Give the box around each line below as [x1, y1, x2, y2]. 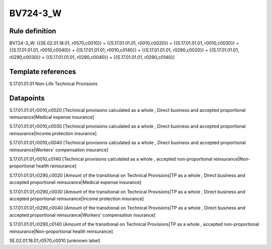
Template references [9, 67, 77, 76]
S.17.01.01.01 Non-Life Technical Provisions [9, 81, 98, 87]
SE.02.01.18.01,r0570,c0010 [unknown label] [9, 237, 101, 243]
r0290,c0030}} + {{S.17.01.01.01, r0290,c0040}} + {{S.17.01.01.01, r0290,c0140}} [9, 54, 175, 60]
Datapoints [9, 94, 45, 102]
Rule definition [9, 27, 56, 35]
